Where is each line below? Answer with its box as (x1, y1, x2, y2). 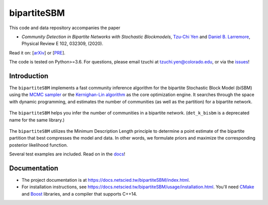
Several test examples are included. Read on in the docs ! (9, 151, 126, 157)
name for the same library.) (9, 117, 65, 123)
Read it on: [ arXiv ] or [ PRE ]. (9, 50, 66, 55)
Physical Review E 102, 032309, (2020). (21, 41, 104, 47)
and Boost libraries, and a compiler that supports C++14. (21, 191, 137, 197)
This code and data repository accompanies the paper (9, 25, 121, 31)
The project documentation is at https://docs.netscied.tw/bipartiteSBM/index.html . (21, 177, 190, 183)
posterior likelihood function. (9, 142, 68, 148)
